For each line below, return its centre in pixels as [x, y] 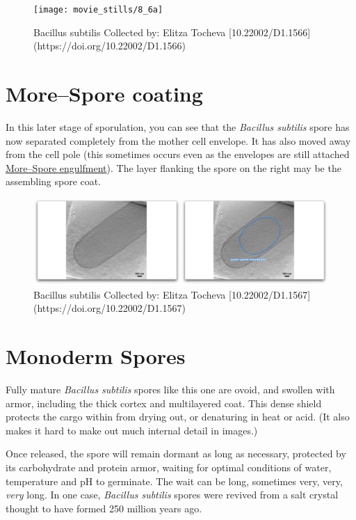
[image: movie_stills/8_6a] [98, 10]
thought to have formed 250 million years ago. [104, 508]
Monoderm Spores [96, 356]
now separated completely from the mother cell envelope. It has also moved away [178, 140]
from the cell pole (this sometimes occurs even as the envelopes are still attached [178, 154]
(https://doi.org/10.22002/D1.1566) [110, 46]
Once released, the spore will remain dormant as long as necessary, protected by [176, 454]
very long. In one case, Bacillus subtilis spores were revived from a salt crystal [172, 495]
